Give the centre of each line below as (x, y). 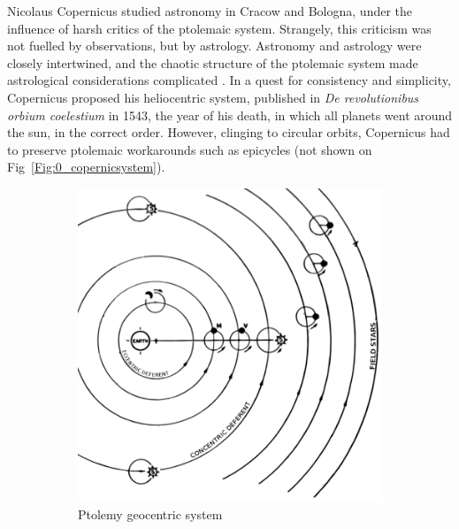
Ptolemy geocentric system (150, 514)
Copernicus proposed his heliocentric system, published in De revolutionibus (213, 97)
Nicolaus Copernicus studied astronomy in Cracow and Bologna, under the (210, 11)
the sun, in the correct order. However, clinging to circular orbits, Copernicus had (229, 132)
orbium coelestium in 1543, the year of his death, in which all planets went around (230, 115)
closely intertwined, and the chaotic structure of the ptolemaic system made (213, 62)
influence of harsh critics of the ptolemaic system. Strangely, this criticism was (219, 28)
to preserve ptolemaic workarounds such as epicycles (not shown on (190, 149)
